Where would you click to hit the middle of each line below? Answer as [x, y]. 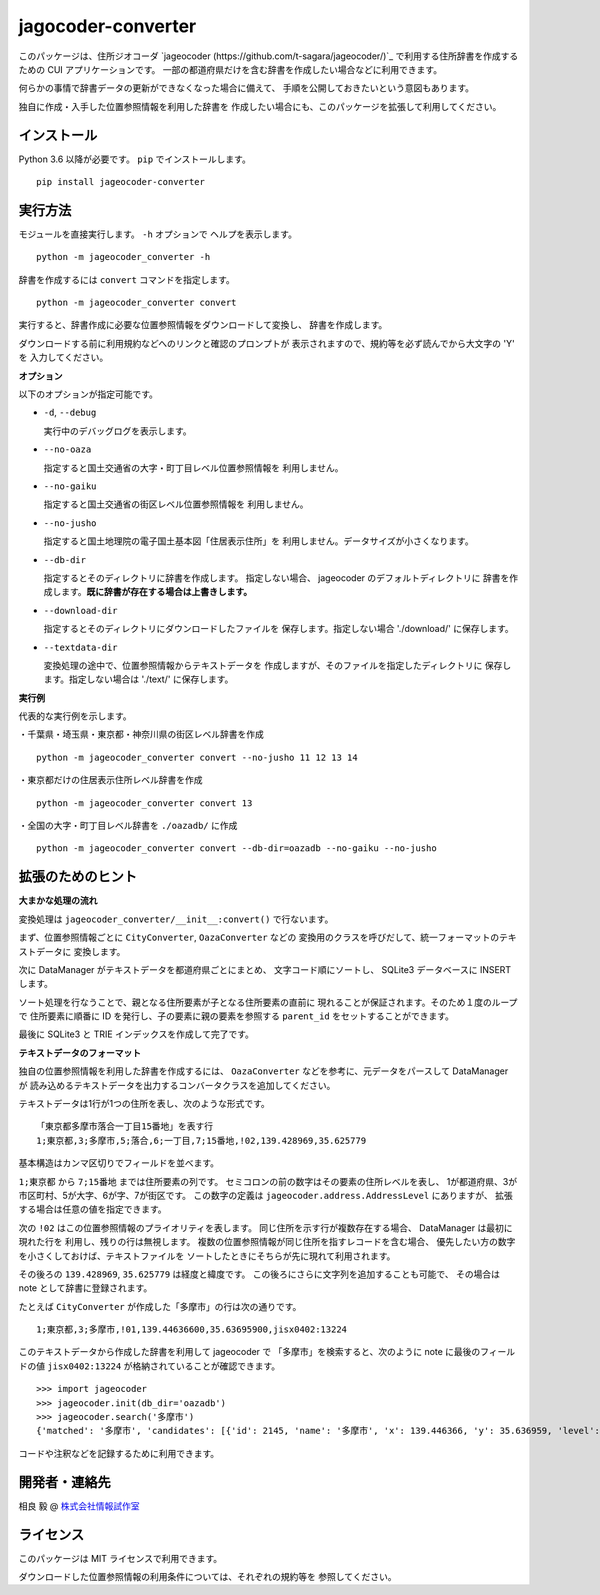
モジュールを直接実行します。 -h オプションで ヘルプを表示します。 [157, 234]
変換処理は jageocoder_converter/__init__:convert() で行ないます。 [176, 919]
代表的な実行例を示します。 [75, 716]
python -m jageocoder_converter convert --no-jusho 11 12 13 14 [197, 757]
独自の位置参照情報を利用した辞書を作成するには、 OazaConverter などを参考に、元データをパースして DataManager [263, 1071]
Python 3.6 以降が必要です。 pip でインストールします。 [135, 159]
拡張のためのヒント [77, 876]
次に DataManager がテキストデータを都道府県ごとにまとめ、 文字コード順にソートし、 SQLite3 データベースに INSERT [265, 969]
